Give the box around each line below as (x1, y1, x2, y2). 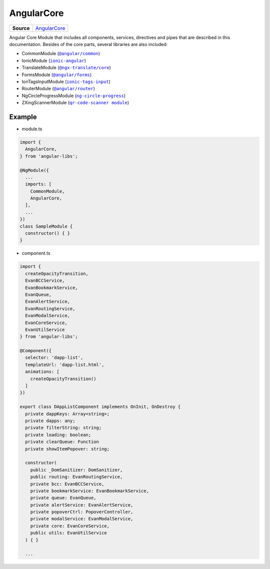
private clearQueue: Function (25, 439, 99, 445)
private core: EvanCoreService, (30, 523, 110, 528)
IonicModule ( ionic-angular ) (21, 58, 86, 64)
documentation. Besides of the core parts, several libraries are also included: (9, 41, 167, 47)
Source (12, 25, 30, 32)
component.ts (21, 250, 50, 256)
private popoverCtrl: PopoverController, (30, 509, 133, 515)
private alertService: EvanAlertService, (30, 502, 133, 508)
